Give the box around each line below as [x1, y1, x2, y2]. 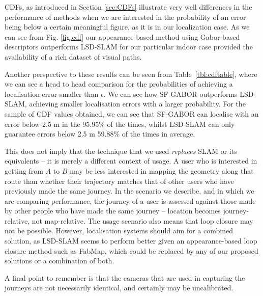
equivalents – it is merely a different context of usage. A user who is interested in [5, 155, 257, 166]
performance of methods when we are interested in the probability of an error [5, 11, 246, 22]
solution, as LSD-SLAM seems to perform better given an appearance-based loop [5, 235, 257, 246]
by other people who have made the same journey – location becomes [5, 205, 221, 216]
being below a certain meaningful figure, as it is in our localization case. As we [5, 21, 250, 32]
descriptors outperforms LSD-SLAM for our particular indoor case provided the [5, 41, 253, 52]
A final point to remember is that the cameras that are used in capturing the [5, 272, 245, 283]
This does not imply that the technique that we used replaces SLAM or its [5, 145, 237, 156]
